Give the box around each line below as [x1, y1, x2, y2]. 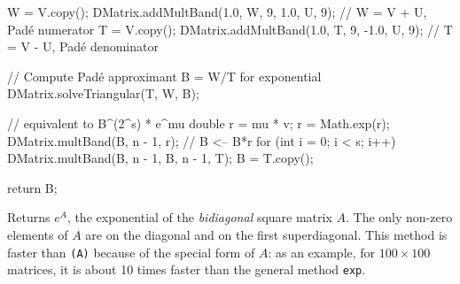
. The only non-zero [345, 208, 453, 226]
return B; [7, 178, 58, 196]
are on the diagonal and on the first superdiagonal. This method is [85, 225, 448, 243]
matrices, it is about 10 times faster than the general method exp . [7, 260, 366, 279]
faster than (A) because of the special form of [7, 242, 255, 261]
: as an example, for [268, 242, 376, 261]
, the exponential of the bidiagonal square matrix [66, 208, 332, 226]
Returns [7, 208, 51, 226]
